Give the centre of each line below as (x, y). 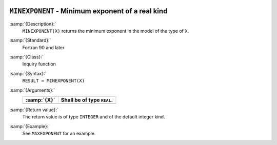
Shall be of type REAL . (87, 100)
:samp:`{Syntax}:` (28, 73)
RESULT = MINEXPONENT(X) (53, 81)
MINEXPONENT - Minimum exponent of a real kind (88, 11)
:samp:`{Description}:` (33, 24)
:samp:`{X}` (40, 100)
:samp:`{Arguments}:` (32, 90)
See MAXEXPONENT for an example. (59, 134)
